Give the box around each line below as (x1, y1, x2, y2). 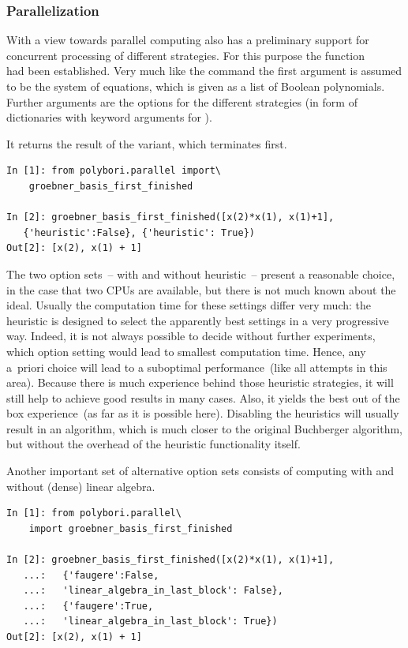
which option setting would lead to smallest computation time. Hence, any (6, 343, 366, 359)
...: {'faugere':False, (23, 569, 159, 581)
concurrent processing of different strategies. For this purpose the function (6, 47, 365, 63)
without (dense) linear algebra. (6, 478, 155, 494)
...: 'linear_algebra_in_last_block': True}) (23, 616, 278, 627)
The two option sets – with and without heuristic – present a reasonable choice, (6, 265, 395, 282)
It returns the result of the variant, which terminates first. (6, 135, 287, 152)
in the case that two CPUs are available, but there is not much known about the (6, 281, 396, 298)
